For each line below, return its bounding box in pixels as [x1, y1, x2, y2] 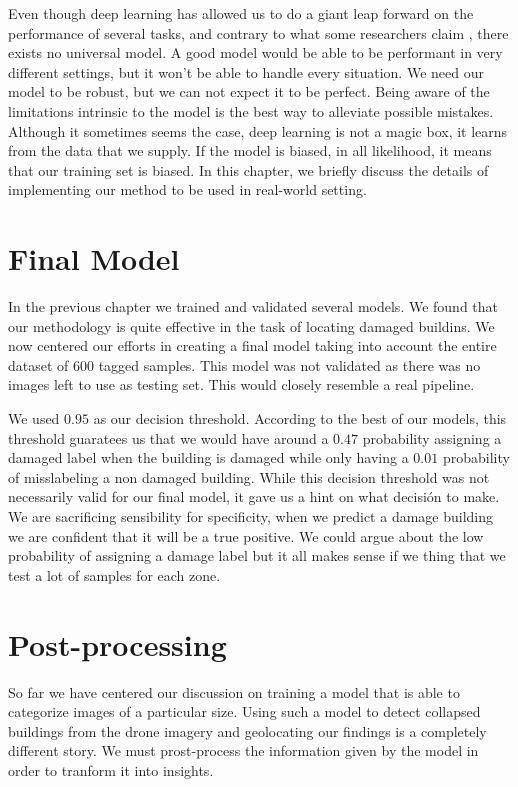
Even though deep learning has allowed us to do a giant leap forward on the [8, 3, 474, 23]
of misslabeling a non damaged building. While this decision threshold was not [8, 466, 490, 487]
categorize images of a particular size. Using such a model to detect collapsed [8, 701, 481, 722]
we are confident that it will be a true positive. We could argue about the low [8, 525, 484, 546]
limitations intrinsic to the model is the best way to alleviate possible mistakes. [8, 100, 494, 121]
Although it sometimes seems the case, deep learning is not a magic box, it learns [8, 120, 508, 141]
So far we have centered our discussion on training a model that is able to [8, 681, 460, 702]
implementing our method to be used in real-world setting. [8, 179, 367, 200]
